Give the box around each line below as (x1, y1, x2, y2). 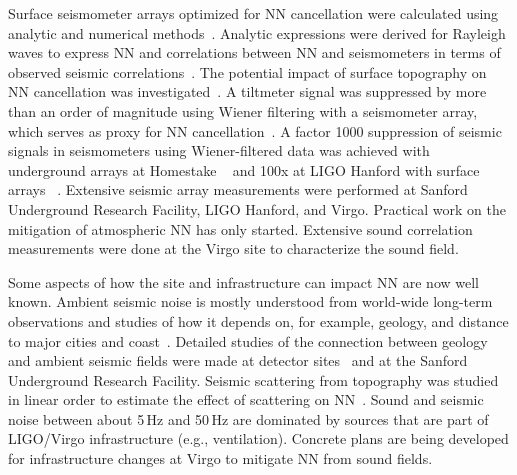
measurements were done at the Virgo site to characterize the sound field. (8, 238, 459, 259)
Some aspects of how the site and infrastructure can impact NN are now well (8, 271, 479, 292)
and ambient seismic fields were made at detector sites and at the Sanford (8, 350, 468, 371)
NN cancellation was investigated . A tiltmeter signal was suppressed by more (8, 81, 487, 102)
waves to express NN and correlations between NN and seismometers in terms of (8, 42, 501, 63)
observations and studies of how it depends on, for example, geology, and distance (8, 310, 509, 331)
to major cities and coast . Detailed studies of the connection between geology (8, 330, 488, 351)
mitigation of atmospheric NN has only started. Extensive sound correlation (8, 218, 473, 239)
